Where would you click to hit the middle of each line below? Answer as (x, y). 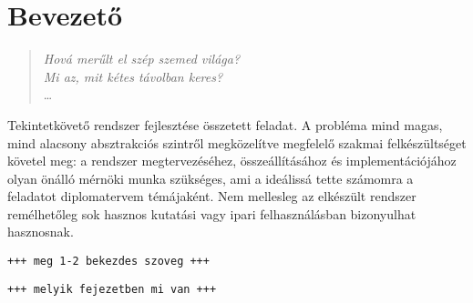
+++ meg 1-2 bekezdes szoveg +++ (108, 262)
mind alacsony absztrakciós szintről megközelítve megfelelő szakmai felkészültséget (237, 142)
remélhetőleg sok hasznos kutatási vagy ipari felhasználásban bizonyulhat (212, 213)
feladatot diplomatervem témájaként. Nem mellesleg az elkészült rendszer (212, 196)
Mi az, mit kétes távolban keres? (133, 76)
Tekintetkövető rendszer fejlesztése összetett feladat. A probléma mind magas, (225, 124)
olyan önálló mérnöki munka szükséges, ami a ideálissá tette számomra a (211, 178)
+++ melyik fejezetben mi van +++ (112, 289)
